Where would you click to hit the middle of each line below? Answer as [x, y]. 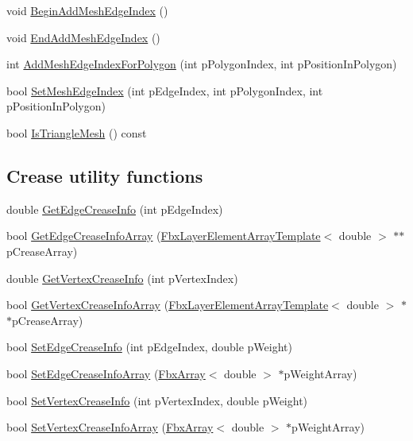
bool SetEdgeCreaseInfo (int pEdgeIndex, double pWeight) [149, 347]
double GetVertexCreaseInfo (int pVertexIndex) [122, 278]
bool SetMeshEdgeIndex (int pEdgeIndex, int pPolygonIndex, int [165, 90]
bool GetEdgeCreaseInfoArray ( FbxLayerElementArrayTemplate [164, 236]
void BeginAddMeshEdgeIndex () [87, 10]
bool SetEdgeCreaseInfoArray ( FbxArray [106, 373]
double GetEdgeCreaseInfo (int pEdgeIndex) [115, 209]
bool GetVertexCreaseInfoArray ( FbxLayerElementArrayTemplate [168, 305]
